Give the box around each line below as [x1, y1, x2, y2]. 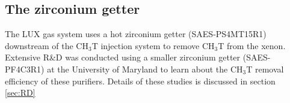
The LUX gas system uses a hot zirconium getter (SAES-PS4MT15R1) [5, 28, 267, 40]
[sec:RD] [5, 86, 35, 99]
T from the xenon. [218, 39, 286, 51]
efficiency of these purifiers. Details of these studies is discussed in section [5, 74, 276, 87]
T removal [246, 62, 284, 75]
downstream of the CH [5, 39, 88, 51]
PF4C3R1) [5, 62, 45, 75]
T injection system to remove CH [91, 39, 215, 51]
